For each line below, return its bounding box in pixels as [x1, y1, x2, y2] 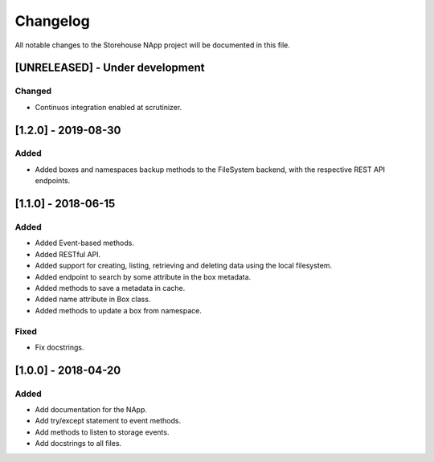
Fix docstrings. [35, 342, 84, 352]
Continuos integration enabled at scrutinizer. [35, 102, 182, 112]
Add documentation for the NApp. [35, 405, 148, 415]
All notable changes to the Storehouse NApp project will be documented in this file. [14, 40, 291, 50]
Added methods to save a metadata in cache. [35, 283, 186, 292]
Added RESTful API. [35, 249, 101, 259]
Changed [14, 85, 52, 96]
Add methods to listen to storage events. [35, 427, 170, 437]
